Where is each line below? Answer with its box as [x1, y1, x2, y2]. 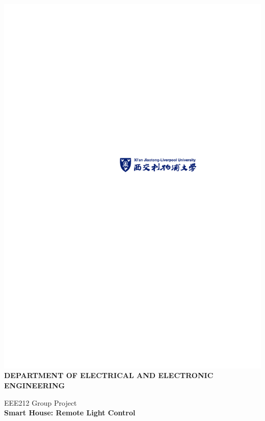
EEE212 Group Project [4, 397, 77, 408]
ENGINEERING [4, 380, 65, 391]
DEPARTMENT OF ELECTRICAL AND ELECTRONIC [4, 370, 214, 381]
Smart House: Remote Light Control [4, 407, 136, 418]
